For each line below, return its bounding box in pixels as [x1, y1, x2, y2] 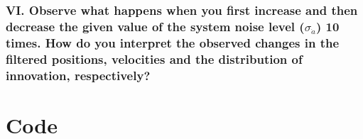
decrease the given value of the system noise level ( [6, 17, 305, 35]
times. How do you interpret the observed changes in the [6, 33, 340, 51]
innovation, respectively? [6, 66, 151, 84]
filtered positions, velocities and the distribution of [6, 50, 303, 67]
